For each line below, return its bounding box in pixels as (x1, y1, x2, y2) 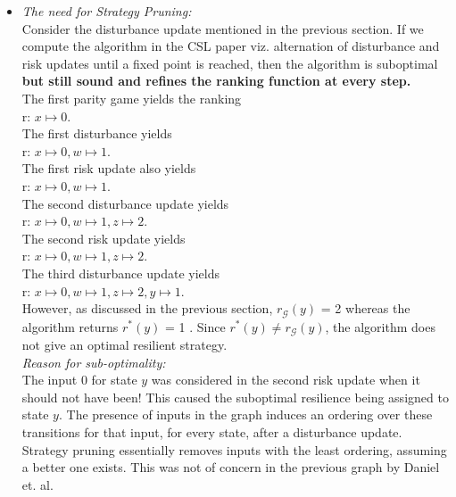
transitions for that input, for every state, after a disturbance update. (21, 422, 402, 441)
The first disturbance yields (21, 124, 172, 143)
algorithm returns (21, 317, 119, 335)
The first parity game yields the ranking (21, 88, 242, 107)
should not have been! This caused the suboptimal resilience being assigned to (21, 387, 449, 406)
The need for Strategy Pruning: (21, 2, 192, 20)
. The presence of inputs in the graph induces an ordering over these (58, 405, 433, 424)
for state (91, 370, 137, 389)
